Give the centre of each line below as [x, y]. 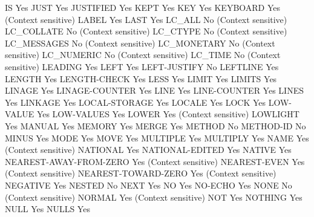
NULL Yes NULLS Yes [47, 209]
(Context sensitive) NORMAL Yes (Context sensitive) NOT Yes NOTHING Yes [154, 197]
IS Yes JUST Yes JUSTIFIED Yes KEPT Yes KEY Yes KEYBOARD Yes [143, 7]
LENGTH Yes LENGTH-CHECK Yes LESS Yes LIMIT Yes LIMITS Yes [141, 78]
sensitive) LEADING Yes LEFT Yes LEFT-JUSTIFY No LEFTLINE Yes [142, 66]
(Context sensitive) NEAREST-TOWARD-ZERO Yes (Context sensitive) [141, 173]
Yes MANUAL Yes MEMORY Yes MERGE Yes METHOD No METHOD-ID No [155, 125]
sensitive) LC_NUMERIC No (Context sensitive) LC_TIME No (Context [143, 55]
